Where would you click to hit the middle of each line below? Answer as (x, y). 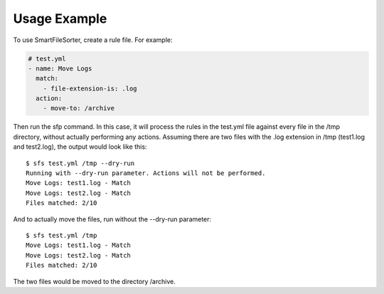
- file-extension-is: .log (90, 88)
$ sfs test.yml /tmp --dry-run (80, 163)
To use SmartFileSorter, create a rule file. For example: (93, 40)
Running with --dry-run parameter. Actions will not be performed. (146, 173)
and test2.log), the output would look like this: (80, 147)
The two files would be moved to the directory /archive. (94, 281)
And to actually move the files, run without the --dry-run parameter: (112, 219)
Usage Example (60, 19)
